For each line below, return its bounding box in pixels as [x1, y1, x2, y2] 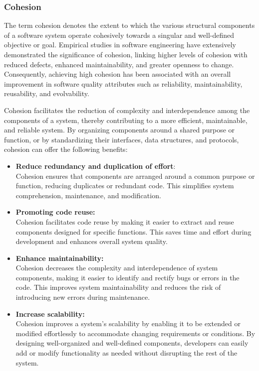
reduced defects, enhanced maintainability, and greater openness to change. [4, 59, 234, 69]
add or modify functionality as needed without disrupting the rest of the [15, 348, 238, 358]
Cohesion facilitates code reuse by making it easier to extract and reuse [15, 216, 234, 227]
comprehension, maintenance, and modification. [15, 190, 161, 200]
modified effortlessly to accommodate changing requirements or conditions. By [15, 328, 256, 338]
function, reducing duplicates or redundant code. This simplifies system [15, 180, 234, 191]
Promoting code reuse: [15, 207, 95, 217]
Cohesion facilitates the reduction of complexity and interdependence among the [4, 105, 250, 115]
